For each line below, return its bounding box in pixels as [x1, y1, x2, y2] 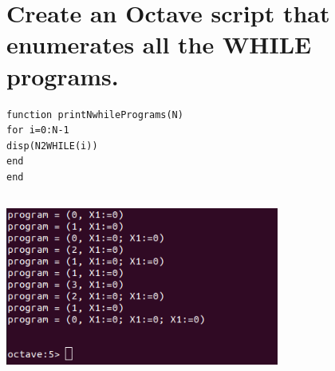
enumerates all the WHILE [6, 28, 312, 61]
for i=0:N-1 [6, 124, 69, 136]
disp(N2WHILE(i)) [6, 140, 98, 152]
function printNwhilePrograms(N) [6, 109, 183, 120]
